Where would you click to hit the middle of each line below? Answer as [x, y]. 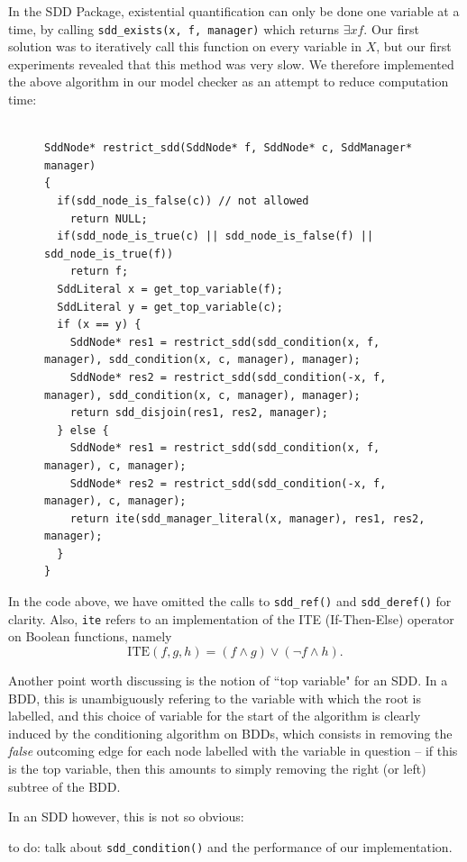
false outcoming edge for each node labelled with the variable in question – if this [233, 751]
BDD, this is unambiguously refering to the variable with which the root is [215, 698]
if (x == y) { [99, 325]
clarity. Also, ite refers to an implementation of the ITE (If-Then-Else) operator [231, 618]
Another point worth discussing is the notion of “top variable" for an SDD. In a [228, 680]
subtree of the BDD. [64, 786]
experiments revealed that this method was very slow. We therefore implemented [231, 64]
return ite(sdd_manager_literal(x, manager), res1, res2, [247, 518]
